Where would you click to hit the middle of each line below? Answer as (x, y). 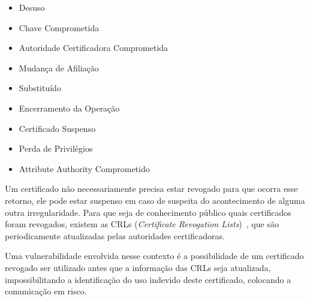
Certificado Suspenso (57, 128)
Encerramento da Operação (69, 108)
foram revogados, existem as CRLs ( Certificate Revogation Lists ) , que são (142, 224)
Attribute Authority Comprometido (84, 168)
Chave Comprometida (59, 27)
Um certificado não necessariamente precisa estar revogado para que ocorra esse (151, 189)
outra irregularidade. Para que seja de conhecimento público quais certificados (148, 212)
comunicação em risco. (46, 291)
